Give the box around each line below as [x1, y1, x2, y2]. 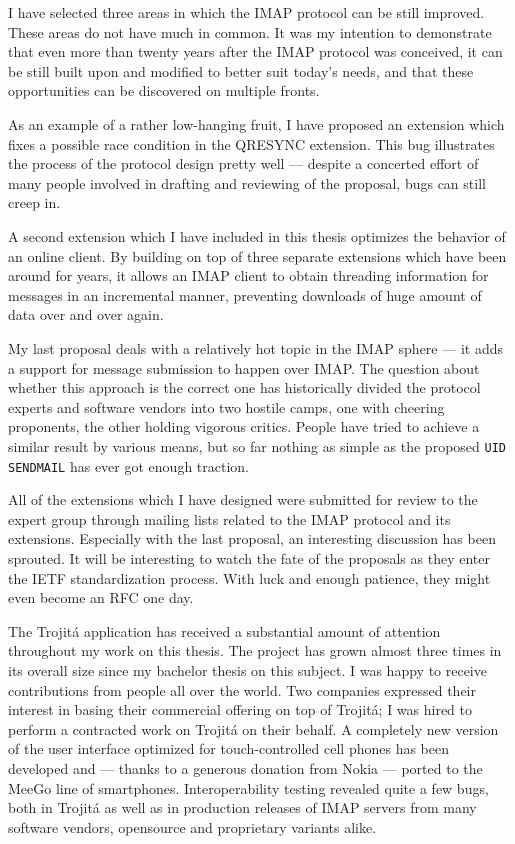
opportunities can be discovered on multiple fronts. [8, 80, 320, 101]
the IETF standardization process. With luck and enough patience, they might [8, 567, 491, 588]
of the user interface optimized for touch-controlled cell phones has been [8, 738, 449, 759]
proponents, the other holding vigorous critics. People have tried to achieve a [8, 416, 480, 437]
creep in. [8, 192, 61, 213]
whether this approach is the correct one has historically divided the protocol [8, 377, 481, 398]
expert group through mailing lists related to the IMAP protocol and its [8, 508, 451, 529]
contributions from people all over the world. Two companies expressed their [8, 679, 476, 700]
